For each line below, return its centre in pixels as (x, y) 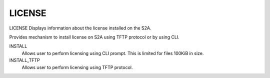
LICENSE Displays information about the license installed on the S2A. (80, 28)
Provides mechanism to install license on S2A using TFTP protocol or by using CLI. (94, 37)
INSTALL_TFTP (24, 60)
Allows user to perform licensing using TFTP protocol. (77, 67)
